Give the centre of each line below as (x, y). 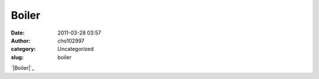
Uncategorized (76, 49)
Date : (18, 33)
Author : (21, 40)
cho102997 (71, 40)
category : (23, 49)
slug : (17, 57)
